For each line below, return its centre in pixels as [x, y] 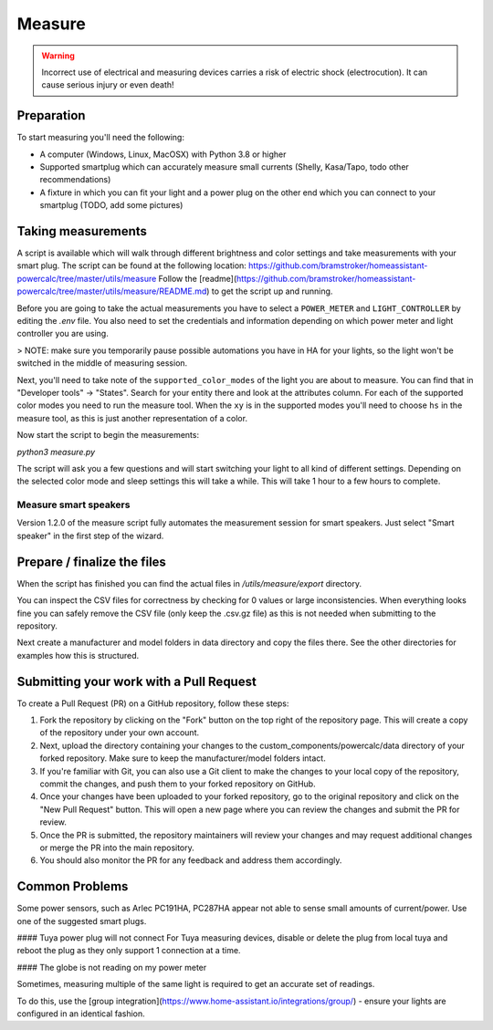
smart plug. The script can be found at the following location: [131, 265]
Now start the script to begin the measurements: [108, 435]
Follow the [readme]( [198, 278]
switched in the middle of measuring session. [102, 363]
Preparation [51, 115]
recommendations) [75, 180]
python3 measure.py [56, 452]
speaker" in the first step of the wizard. [90, 536]
